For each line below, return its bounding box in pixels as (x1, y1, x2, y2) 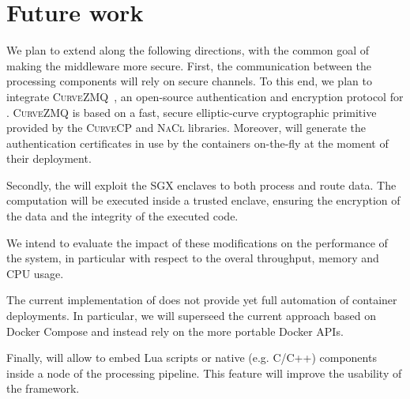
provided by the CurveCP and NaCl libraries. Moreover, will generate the (6, 119, 366, 136)
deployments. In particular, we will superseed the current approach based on (6, 307, 376, 324)
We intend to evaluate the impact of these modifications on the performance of (6, 234, 388, 250)
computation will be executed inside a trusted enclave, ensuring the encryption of (6, 192, 401, 209)
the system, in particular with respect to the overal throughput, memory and (6, 250, 379, 266)
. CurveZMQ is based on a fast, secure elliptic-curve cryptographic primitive (6, 104, 377, 120)
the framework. (6, 380, 80, 397)
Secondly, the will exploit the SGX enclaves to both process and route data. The (6, 176, 397, 193)
